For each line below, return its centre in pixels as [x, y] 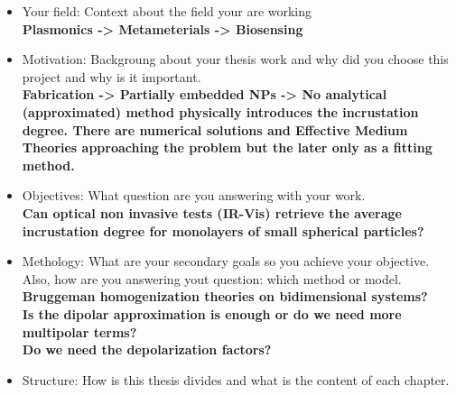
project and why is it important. [112, 76]
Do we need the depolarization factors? [147, 349]
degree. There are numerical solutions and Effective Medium [215, 129]
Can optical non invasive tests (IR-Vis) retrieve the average [212, 212]
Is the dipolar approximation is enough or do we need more [212, 313]
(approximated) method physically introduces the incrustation [220, 111]
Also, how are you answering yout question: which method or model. [212, 278]
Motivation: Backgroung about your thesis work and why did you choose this [235, 59]
